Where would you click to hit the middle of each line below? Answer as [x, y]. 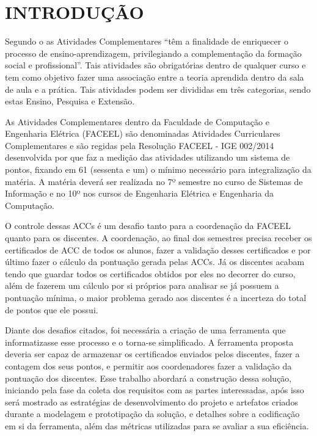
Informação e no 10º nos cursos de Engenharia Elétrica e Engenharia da [140, 193]
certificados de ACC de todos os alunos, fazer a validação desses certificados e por [158, 249]
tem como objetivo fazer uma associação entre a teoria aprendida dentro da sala [155, 77]
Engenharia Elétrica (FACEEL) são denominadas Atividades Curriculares [143, 133]
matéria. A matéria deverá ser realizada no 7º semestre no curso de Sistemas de [154, 181]
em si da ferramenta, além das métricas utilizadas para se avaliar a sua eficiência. [157, 425]
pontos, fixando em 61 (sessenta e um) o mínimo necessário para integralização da [158, 169]
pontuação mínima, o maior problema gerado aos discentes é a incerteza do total [156, 297]
